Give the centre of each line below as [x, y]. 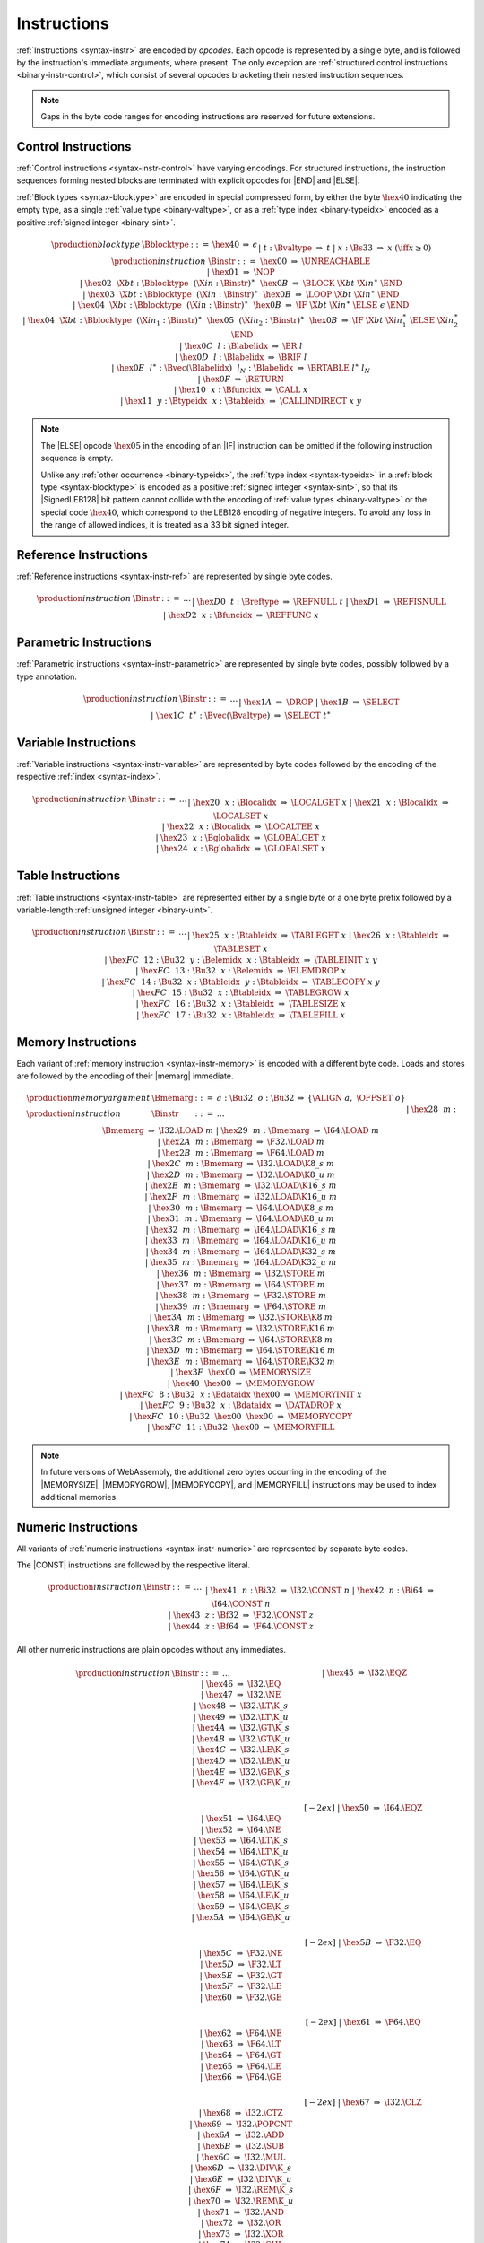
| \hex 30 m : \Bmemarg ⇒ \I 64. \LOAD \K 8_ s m [241, 1208]
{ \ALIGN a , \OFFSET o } [356, 1098]
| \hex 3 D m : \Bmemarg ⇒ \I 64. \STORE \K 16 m [241, 1351]
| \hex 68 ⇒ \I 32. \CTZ [241, 2113]
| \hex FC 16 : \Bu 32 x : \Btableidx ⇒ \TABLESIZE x [241, 1004]
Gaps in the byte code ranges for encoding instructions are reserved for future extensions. [208, 117]
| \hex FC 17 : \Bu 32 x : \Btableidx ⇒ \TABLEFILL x [241, 1015]
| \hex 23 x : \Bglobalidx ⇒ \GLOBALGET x [241, 838]
